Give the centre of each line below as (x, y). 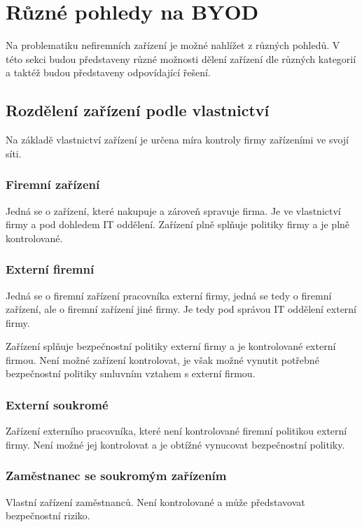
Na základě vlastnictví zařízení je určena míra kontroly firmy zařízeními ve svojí (177, 140)
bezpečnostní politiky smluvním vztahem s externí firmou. (131, 373)
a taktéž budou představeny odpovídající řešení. (108, 72)
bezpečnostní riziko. (48, 515)
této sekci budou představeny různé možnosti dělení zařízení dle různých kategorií (181, 58)
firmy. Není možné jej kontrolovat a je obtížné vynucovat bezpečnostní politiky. (175, 444)
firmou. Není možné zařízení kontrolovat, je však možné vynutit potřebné (162, 359)
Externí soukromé (57, 405)
